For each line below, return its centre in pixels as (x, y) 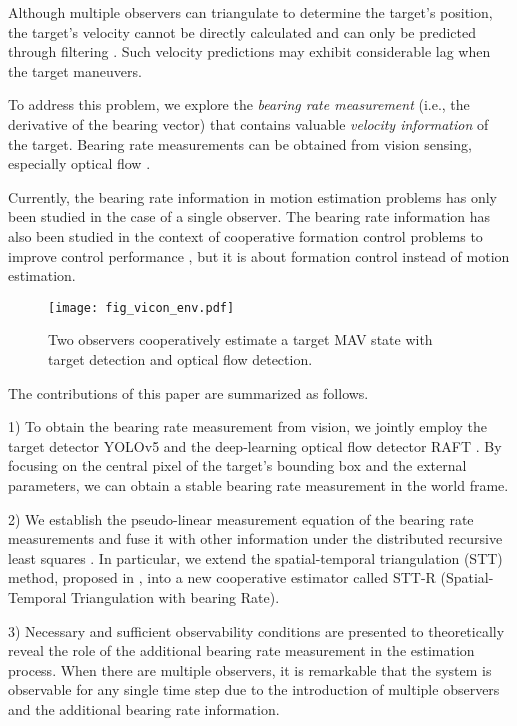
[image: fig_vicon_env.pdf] (141, 307)
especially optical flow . (79, 163)
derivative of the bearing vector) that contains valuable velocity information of (248, 123)
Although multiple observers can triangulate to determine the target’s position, (250, 12)
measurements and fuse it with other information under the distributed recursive (255, 538)
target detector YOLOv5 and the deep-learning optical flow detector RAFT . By (255, 445)
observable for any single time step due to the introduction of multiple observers (254, 689)
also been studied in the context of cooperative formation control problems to (245, 235)
